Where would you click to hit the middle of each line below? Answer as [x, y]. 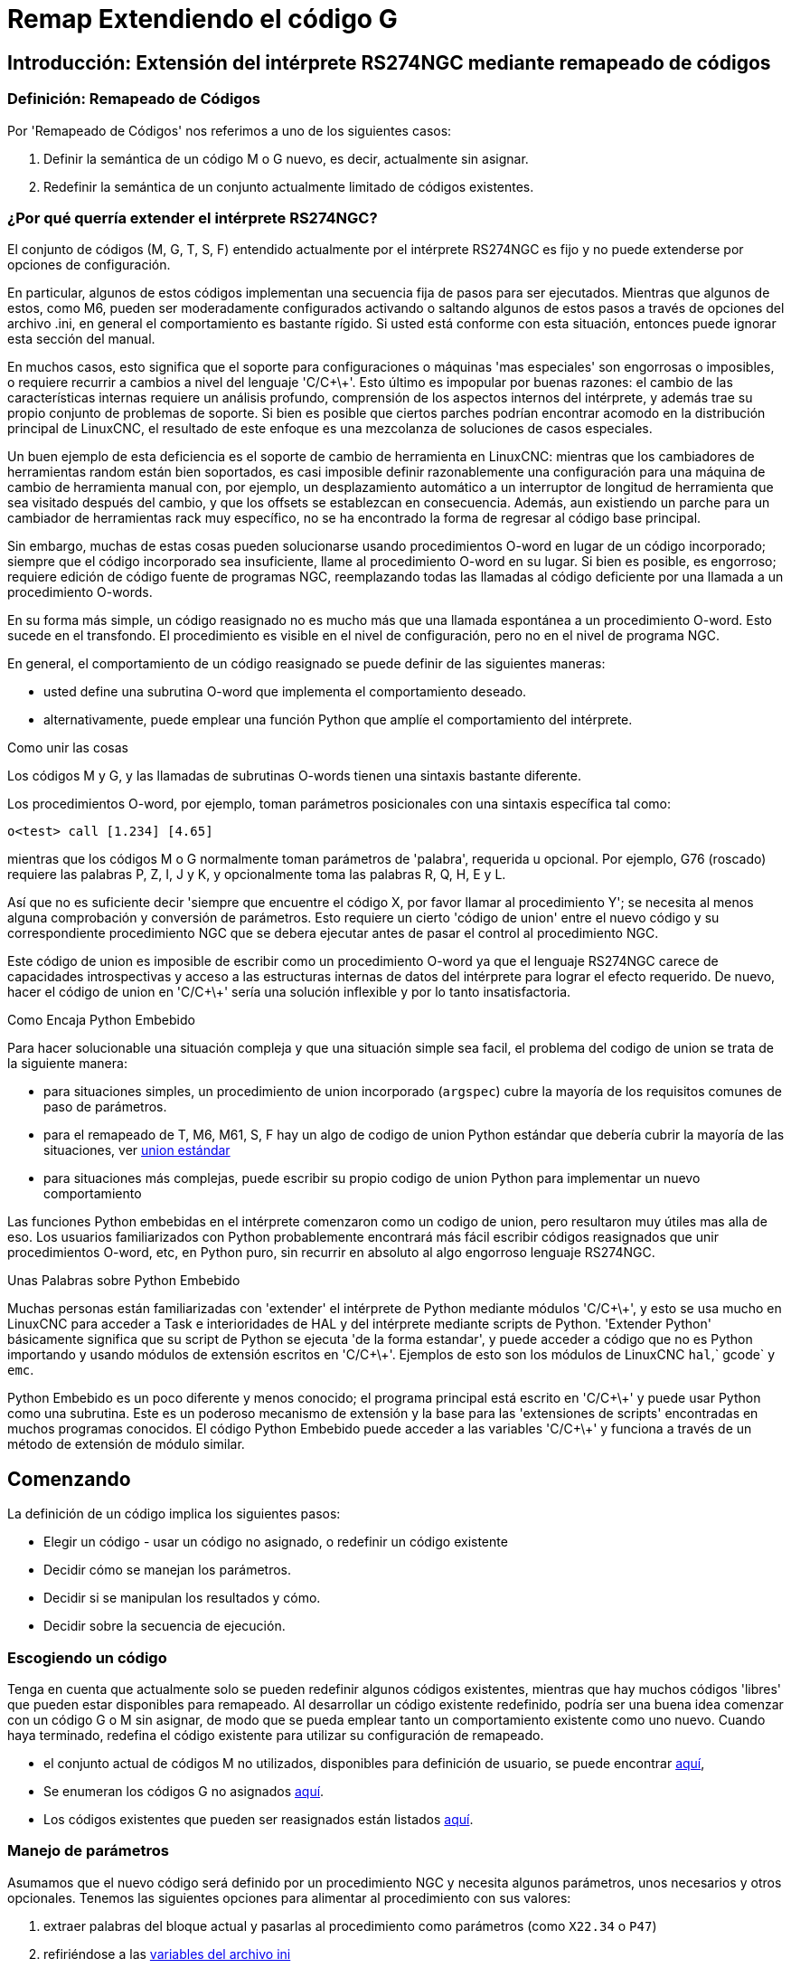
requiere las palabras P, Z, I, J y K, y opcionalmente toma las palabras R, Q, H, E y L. [257, 875]
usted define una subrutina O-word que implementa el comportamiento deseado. [285, 692]
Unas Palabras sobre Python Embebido [124, 1281]
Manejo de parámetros [88, 1851]
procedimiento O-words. [80, 592]
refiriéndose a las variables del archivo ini [167, 1954]
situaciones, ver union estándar [137, 1150]
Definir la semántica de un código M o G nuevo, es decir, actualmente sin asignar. [286, 158]
